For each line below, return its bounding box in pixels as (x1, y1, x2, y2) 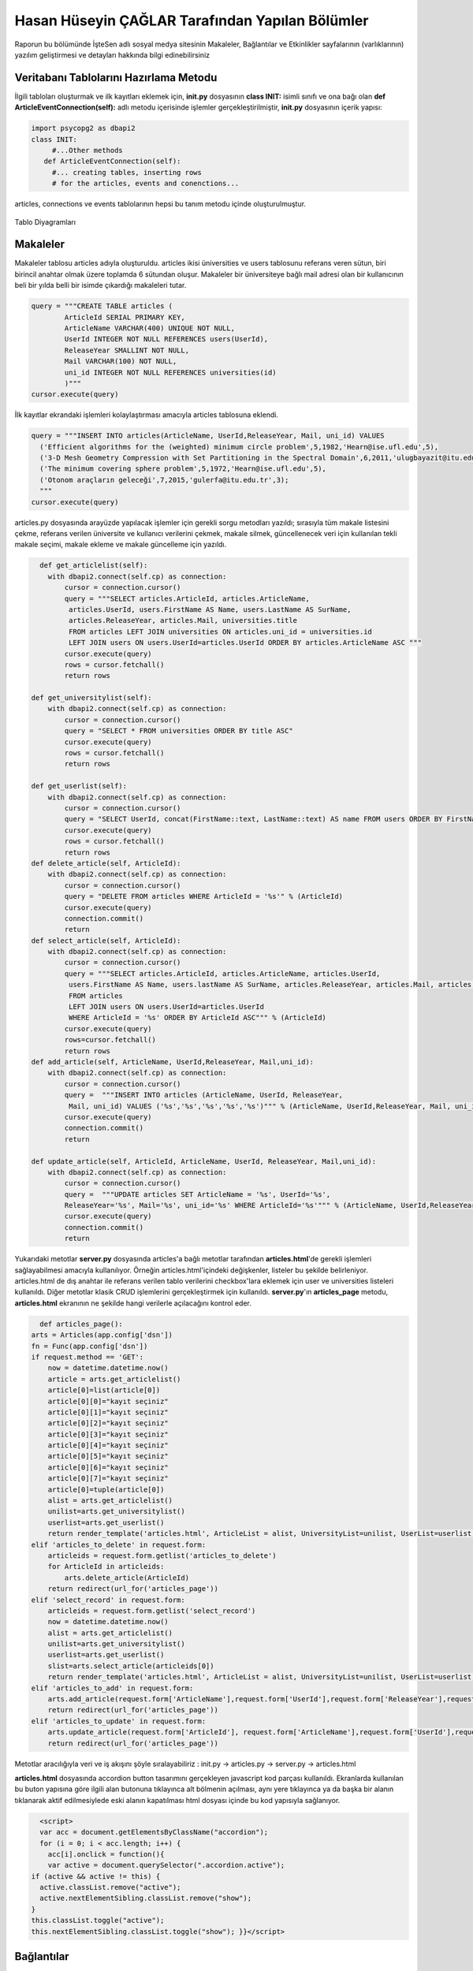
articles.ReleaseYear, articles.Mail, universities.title (68, 616, 298, 625)
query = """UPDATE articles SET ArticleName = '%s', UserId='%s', (64, 1190, 331, 1198)
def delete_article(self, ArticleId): (31, 859, 181, 867)
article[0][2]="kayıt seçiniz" (47, 1419, 169, 1428)
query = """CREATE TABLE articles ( (31, 302, 173, 311)
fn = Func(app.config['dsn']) (31, 1341, 148, 1351)
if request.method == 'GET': (31, 1352, 144, 1362)
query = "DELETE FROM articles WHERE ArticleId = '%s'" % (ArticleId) (64, 892, 343, 901)
